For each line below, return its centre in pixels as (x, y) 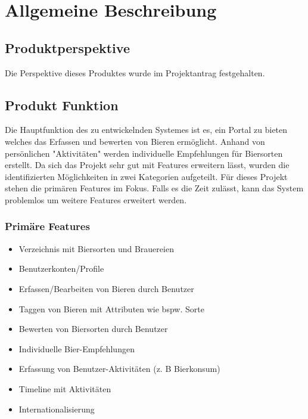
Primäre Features (47, 226)
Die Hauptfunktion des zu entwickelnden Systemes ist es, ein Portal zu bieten (146, 130)
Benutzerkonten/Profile (61, 269)
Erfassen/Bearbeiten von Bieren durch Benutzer (106, 288)
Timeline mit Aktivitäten (65, 388)
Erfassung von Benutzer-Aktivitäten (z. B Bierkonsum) (119, 369)
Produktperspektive (67, 47)
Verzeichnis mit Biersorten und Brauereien (96, 248)
